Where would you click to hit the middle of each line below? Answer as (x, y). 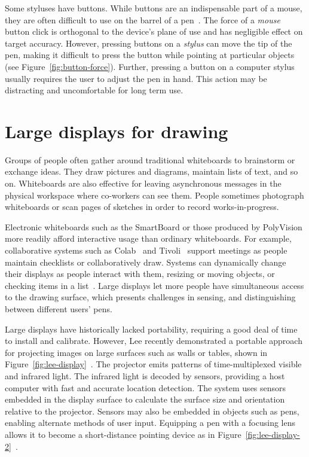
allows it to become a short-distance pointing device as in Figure (123, 434)
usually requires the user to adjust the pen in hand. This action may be (136, 78)
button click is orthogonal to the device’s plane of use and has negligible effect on (154, 31)
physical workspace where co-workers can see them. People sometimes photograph (154, 195)
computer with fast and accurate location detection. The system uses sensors (146, 387)
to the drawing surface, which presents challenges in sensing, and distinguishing (150, 297)
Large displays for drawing (117, 131)
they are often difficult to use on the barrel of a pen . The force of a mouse (143, 19)
